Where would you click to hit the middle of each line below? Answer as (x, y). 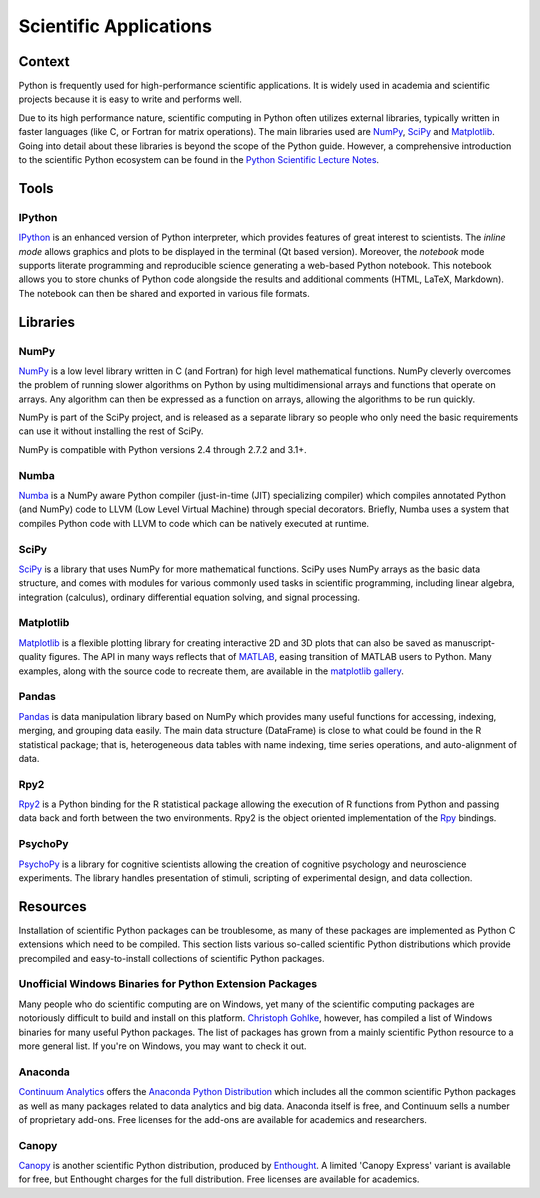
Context (44, 61)
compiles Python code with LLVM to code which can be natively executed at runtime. (194, 523)
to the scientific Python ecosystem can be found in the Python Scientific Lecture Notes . (199, 160)
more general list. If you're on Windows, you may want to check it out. (162, 1046)
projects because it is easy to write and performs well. (130, 99)
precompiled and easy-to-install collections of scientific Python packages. (171, 958)
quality (32, 657)
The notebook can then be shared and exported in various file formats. (164, 293)
